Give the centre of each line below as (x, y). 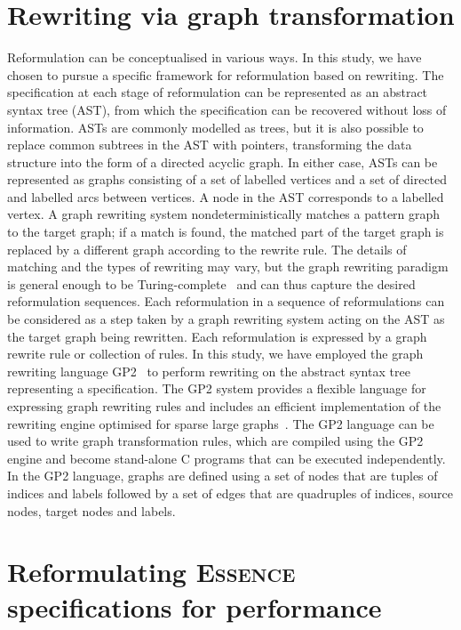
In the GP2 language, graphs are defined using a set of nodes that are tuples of (223, 476)
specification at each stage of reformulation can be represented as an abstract (218, 92)
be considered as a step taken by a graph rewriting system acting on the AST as (226, 319)
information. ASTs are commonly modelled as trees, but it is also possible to (215, 127)
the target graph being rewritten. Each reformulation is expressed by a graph (217, 336)
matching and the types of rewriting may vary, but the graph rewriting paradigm (228, 267)
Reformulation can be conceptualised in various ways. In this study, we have (215, 57)
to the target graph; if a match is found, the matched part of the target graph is (226, 232)
